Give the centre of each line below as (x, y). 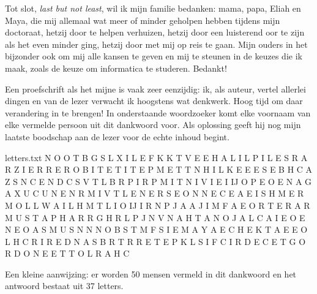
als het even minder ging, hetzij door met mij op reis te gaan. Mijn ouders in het (156, 44)
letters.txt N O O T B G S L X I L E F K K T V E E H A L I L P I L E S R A (156, 157)
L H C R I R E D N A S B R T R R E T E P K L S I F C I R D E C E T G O (155, 241)
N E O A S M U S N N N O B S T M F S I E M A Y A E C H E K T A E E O (156, 229)
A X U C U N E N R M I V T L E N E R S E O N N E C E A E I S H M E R (155, 193)
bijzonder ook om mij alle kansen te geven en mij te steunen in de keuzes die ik (154, 56)
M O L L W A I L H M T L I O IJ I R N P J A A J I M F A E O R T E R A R (158, 205)
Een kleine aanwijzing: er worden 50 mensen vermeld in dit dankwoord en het (151, 273)
